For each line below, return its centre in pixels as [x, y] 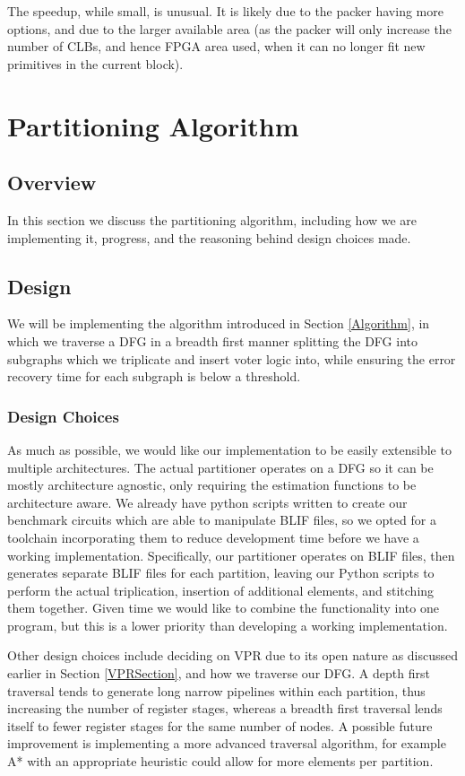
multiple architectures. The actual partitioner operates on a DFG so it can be [220, 467]
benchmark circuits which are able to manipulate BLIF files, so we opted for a [222, 520]
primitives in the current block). [95, 63]
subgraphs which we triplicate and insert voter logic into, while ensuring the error [232, 358]
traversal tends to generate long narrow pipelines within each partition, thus [216, 690]
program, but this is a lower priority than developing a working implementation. [228, 625]
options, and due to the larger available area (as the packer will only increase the [229, 28]
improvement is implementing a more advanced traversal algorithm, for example [227, 743]
